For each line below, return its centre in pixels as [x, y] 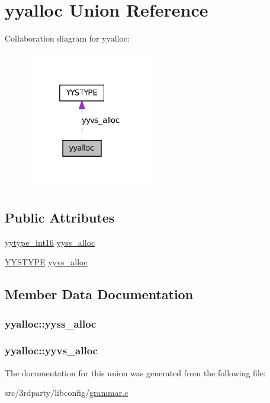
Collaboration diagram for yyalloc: [67, 38]
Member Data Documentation [99, 294]
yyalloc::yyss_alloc [51, 323]
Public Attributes [60, 217]
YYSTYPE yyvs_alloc [46, 262]
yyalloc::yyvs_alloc [51, 350]
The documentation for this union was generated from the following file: [135, 372]
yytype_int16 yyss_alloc [50, 242]
